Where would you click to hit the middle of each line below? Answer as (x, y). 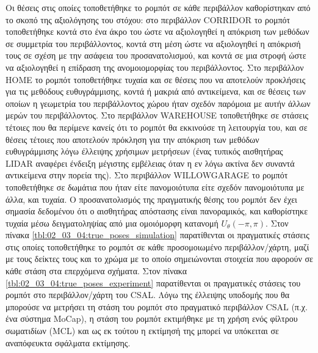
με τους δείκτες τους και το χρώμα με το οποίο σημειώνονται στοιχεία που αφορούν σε (159, 259)
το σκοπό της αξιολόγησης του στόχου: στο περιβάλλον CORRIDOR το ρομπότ (148, 19)
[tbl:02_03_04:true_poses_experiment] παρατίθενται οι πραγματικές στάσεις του (153, 282)
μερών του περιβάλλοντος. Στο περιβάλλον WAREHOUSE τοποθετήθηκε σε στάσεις (157, 115)
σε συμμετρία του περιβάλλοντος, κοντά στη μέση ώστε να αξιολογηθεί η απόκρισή (153, 43)
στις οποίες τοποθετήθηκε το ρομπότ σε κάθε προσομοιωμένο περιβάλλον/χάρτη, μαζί (157, 246)
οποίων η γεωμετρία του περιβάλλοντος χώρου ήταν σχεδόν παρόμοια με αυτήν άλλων (158, 103)
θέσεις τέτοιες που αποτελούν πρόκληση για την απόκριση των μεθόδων (132, 139)
